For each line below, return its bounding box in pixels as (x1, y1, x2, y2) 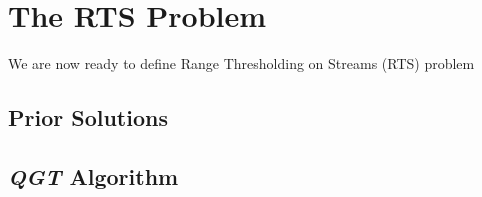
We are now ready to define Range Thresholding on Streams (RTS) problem (8, 53, 475, 74)
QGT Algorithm (8, 160, 179, 191)
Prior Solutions (8, 102, 168, 133)
